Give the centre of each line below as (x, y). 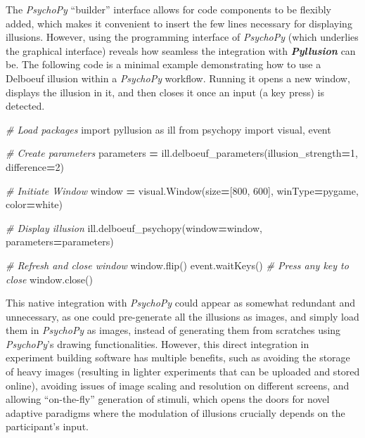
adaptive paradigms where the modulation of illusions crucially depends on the (175, 412)
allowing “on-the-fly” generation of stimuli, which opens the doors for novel (168, 399)
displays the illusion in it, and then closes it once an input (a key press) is (165, 92)
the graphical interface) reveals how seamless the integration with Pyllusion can (181, 50)
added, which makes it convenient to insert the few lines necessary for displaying (179, 23)
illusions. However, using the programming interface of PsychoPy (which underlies (182, 37)
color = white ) (34, 204)
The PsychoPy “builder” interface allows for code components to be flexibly (169, 9)
